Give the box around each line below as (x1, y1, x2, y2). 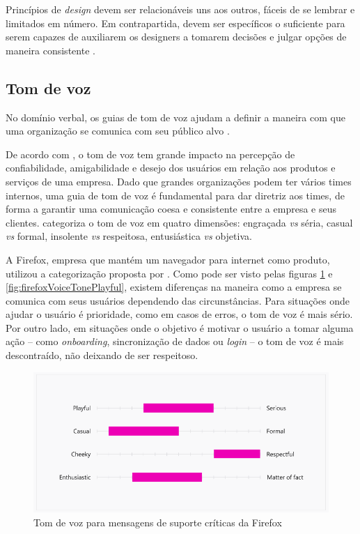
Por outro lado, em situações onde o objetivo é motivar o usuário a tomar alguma (6, 320, 354, 335)
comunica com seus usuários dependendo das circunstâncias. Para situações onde (6, 293, 350, 307)
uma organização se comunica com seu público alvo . (6, 123, 230, 138)
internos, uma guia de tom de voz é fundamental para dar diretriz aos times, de (6, 188, 345, 202)
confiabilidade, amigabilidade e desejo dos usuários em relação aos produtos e (6, 160, 336, 175)
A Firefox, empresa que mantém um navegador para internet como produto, (6, 252, 330, 266)
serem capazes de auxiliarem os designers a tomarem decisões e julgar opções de (6, 29, 347, 44)
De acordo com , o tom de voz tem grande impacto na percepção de (6, 146, 295, 161)
